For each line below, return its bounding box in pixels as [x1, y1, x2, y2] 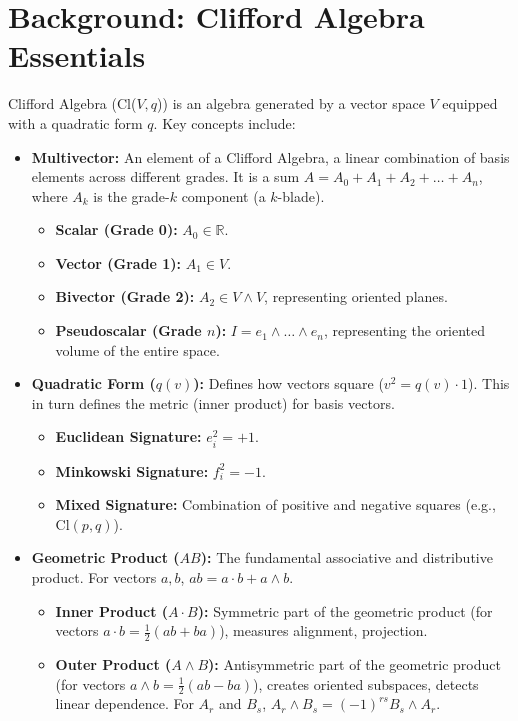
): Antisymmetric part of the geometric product [208, 653, 501, 674]
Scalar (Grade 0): [55, 219, 178, 240]
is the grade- [93, 185, 170, 206]
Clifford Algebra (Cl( [8, 93, 137, 114]
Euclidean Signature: [55, 426, 202, 447]
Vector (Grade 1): [55, 252, 182, 273]
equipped [442, 93, 498, 114]
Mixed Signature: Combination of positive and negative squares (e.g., [55, 494, 496, 515]
